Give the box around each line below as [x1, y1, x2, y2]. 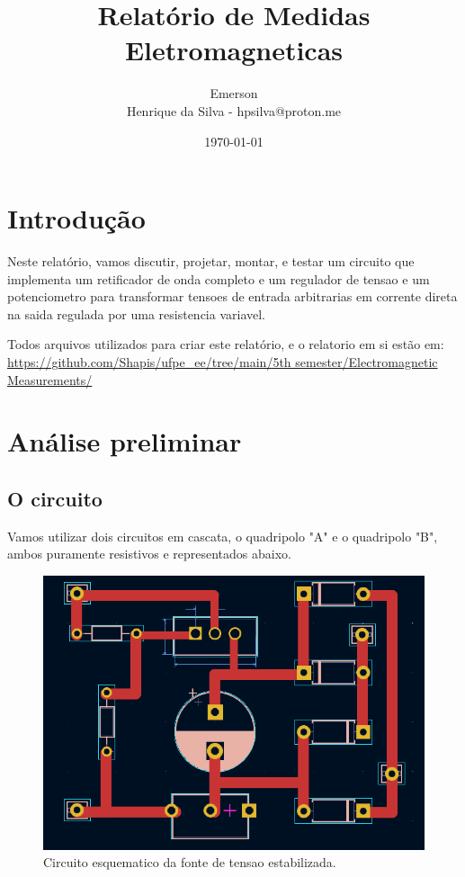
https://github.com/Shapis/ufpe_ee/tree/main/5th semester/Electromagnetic [7, 353, 438, 371]
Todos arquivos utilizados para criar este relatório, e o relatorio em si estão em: [7, 335, 444, 353]
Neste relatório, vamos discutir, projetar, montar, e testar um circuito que [7, 252, 415, 271]
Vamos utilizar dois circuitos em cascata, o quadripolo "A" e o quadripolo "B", [7, 526, 438, 545]
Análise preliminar [7, 423, 242, 460]
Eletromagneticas [124, 31, 344, 68]
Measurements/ [7, 370, 93, 389]
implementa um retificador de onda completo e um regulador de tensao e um [7, 269, 430, 288]
